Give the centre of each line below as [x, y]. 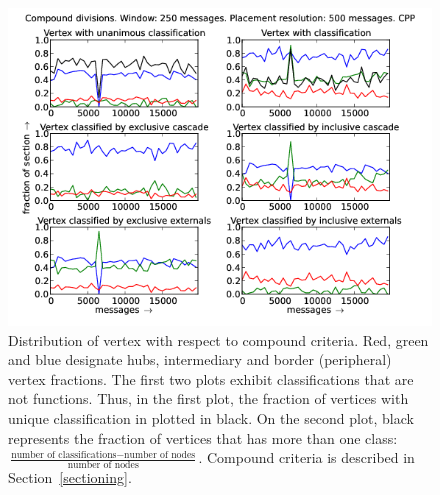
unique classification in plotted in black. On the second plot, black [211, 417]
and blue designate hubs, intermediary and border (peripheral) [200, 359]
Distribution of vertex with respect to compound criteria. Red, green [218, 339]
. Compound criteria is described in [306, 457]
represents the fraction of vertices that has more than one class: [203, 437]
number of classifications [64, 454]
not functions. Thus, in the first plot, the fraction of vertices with [208, 398]
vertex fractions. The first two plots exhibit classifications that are [211, 378]
